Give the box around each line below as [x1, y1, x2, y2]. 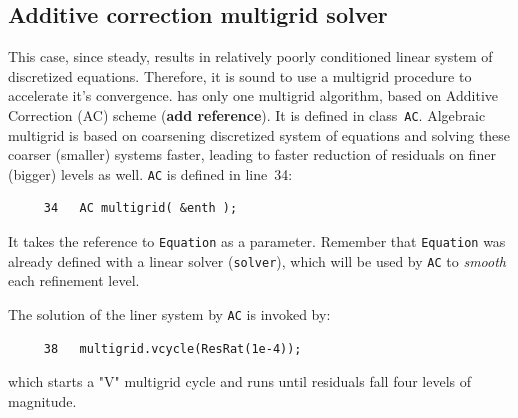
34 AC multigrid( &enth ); [43, 201, 238, 216]
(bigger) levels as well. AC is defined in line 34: [8, 163, 293, 184]
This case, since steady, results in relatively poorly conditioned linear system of [8, 46, 493, 67]
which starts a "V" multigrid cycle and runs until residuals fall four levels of [8, 371, 472, 392]
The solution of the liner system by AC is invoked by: [8, 303, 331, 324]
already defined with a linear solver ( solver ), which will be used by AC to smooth [8, 250, 506, 271]
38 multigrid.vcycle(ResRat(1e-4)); [43, 341, 302, 356]
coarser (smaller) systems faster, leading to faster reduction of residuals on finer [8, 144, 496, 165]
